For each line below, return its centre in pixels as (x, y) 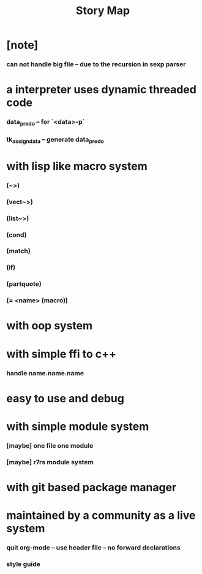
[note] (22, 45)
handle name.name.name (45, 373)
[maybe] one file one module (50, 445)
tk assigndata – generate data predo (55, 140)
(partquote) (24, 284)
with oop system (50, 326)
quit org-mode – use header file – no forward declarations (93, 548)
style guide (24, 564)
